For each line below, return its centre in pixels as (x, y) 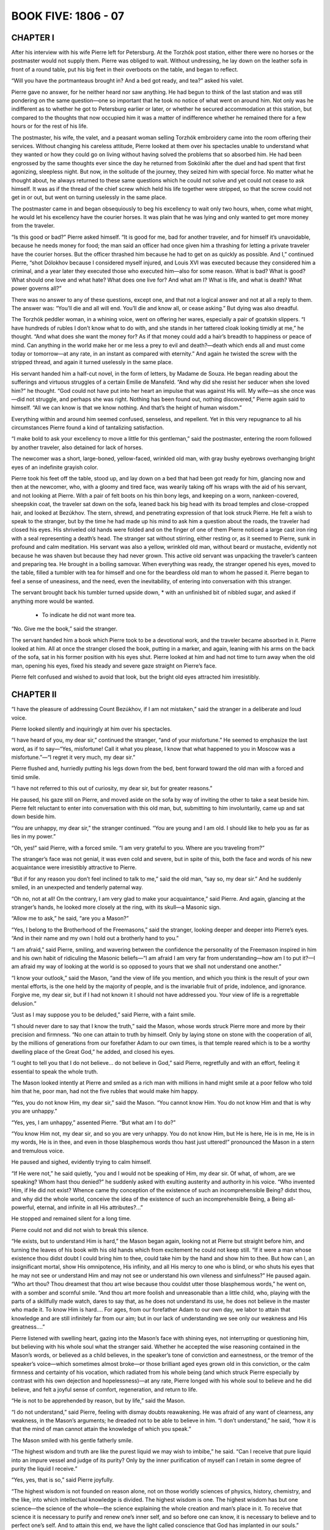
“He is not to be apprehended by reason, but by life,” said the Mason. (98, 1401)
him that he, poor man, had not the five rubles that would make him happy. (105, 1091)
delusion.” (24, 1003)
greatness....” (28, 1327)
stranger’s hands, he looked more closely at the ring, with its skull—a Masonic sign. (116, 907)
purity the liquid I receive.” (44, 1468)
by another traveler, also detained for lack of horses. (77, 447)
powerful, (24, 1207)
